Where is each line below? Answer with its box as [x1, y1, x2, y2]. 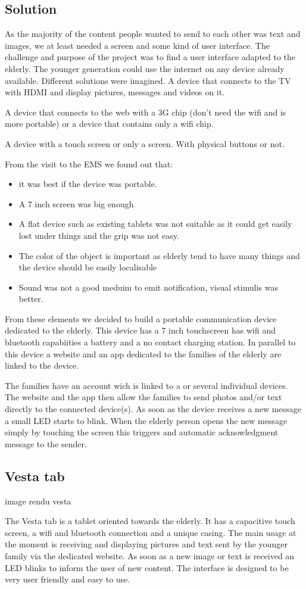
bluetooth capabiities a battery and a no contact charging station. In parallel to [5, 336, 296, 348]
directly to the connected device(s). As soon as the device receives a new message [5, 403, 301, 415]
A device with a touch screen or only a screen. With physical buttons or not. [5, 137, 285, 149]
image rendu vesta [5, 494, 71, 507]
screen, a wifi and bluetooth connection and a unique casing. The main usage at [5, 526, 296, 538]
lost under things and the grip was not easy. [18, 229, 179, 241]
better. [18, 292, 43, 305]
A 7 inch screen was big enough [18, 197, 134, 210]
